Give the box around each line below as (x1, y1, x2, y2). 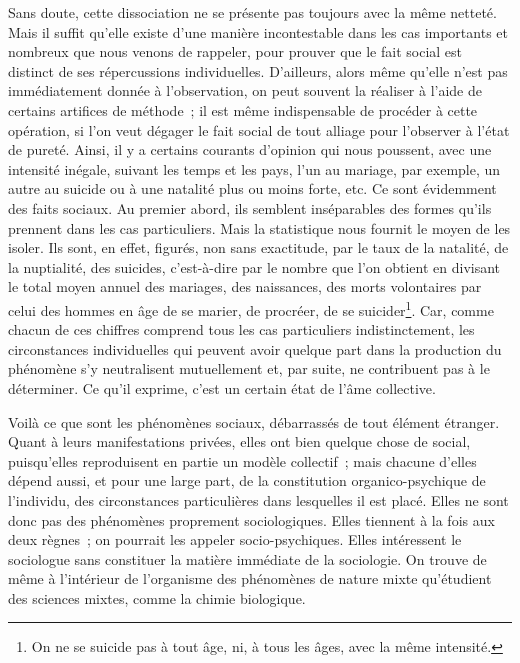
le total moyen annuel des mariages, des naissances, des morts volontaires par (8, 276, 482, 297)
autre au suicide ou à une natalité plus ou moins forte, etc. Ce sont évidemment (8, 178, 497, 199)
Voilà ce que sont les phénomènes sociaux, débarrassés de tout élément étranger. (8, 411, 500, 432)
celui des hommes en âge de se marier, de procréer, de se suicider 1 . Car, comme (8, 296, 494, 320)
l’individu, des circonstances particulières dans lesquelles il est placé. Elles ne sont (8, 489, 509, 510)
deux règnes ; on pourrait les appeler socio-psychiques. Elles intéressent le (8, 529, 462, 550)
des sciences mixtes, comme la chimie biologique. (8, 587, 306, 608)
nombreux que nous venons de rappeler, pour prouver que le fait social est (8, 41, 463, 62)
